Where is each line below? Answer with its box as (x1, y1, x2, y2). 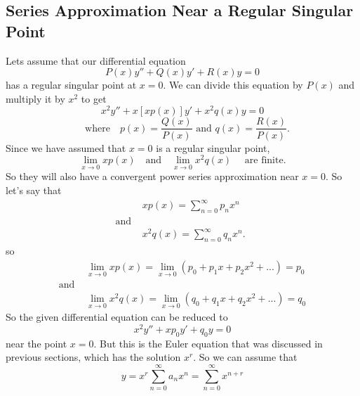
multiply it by (6, 91, 65, 106)
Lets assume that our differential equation (6, 53, 186, 68)
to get (81, 91, 107, 106)
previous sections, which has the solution (6, 350, 181, 364)
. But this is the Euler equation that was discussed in (93, 336, 323, 350)
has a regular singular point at (6, 77, 137, 92)
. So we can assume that (193, 350, 298, 364)
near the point (6, 336, 67, 350)
